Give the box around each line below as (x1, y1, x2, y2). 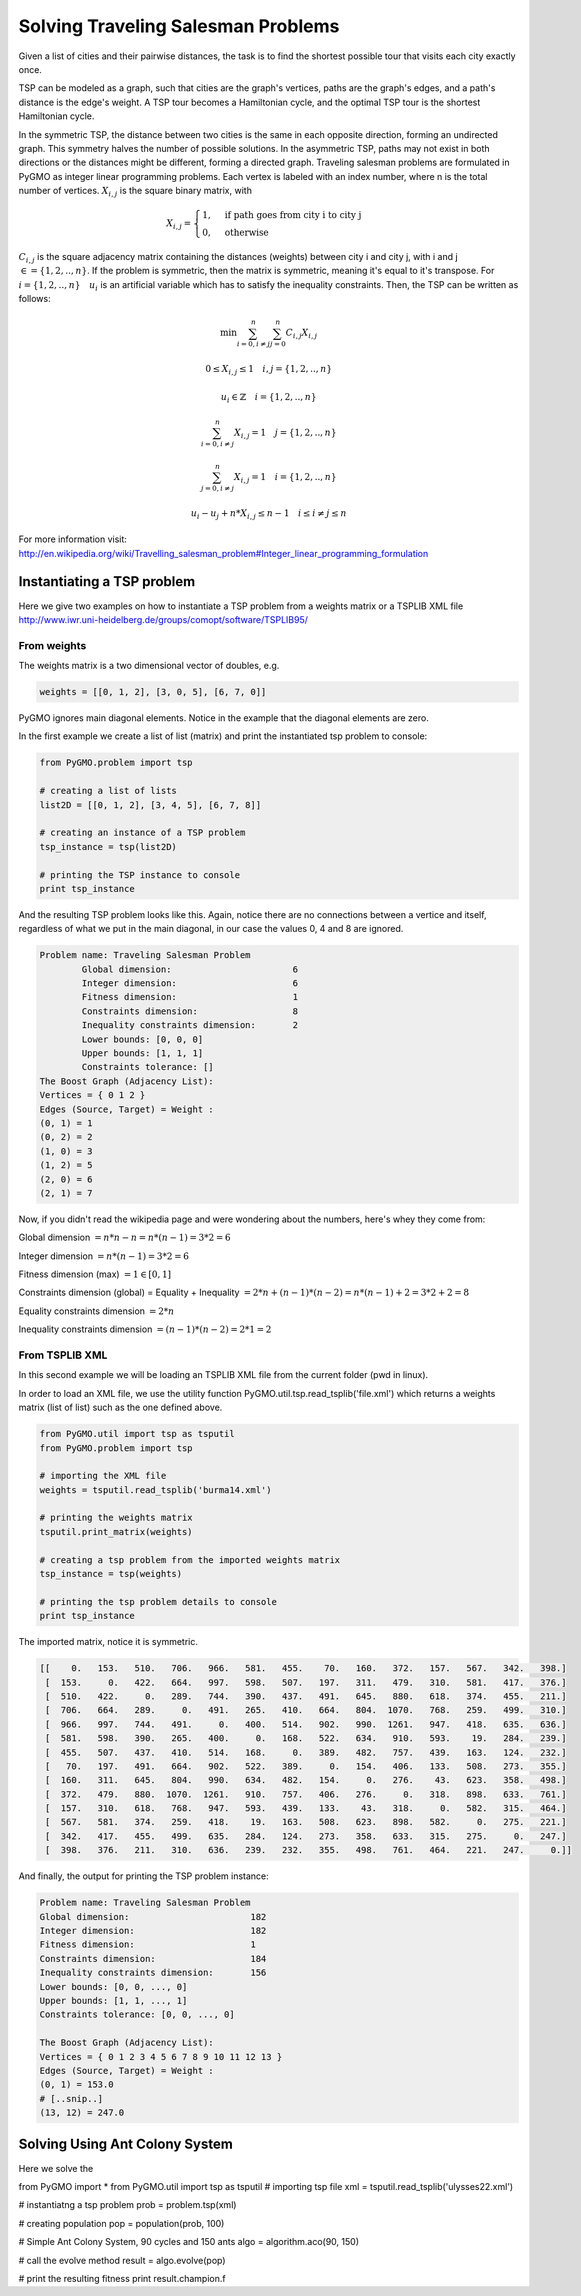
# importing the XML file (39, 1470, 167, 1482)
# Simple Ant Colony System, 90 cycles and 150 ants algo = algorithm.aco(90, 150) (18, 2236, 360, 2248)
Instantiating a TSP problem (18, 573, 196, 590)
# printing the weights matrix (39, 1512, 194, 1524)
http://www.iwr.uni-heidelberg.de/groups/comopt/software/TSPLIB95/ (18, 613, 309, 625)
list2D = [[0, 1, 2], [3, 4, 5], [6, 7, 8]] (39, 799, 262, 810)
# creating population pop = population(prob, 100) (18, 2217, 225, 2229)
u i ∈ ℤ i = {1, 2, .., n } (220, 391, 317, 405)
